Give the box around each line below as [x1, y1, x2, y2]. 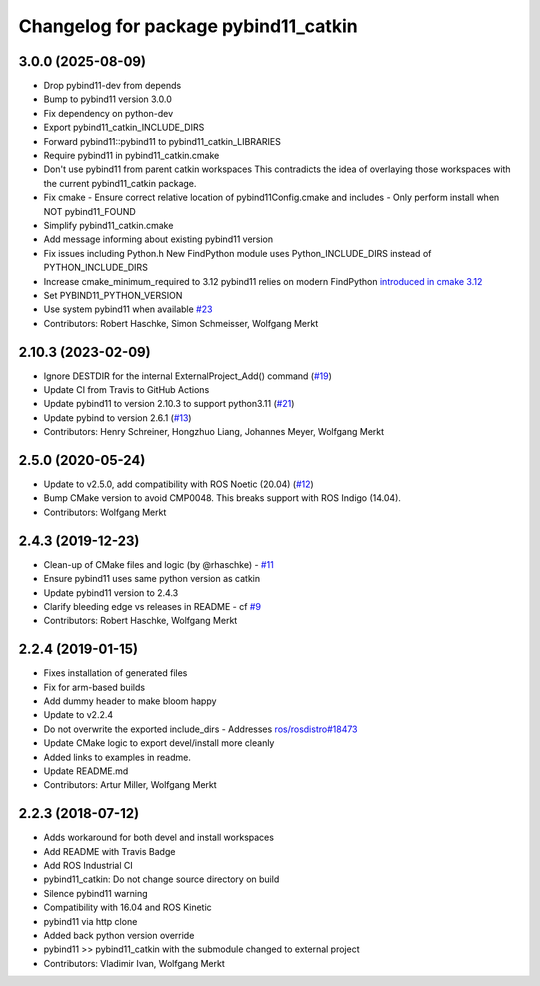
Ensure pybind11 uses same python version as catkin [43, 573, 260, 585]
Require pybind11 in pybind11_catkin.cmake [43, 150, 220, 162]
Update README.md [43, 765, 129, 777]
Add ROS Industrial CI [43, 860, 134, 872]
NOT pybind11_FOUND [43, 205, 137, 217]
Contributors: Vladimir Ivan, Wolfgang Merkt [43, 957, 225, 969]
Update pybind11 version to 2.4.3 [43, 586, 179, 599]
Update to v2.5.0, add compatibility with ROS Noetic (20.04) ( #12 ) [43, 478, 314, 490]
